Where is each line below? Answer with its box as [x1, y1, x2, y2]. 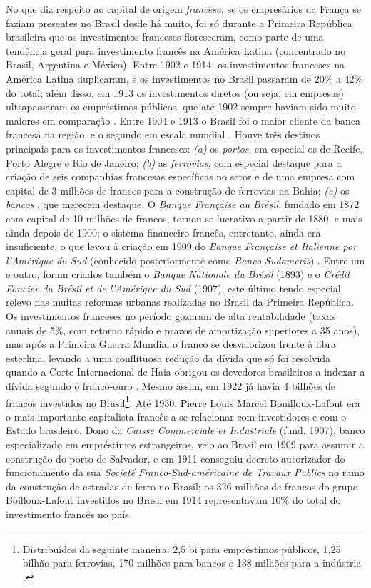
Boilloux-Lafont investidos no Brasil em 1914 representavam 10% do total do [6, 492, 341, 507]
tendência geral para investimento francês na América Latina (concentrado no [6, 43, 346, 58]
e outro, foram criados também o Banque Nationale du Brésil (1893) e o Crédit [6, 267, 350, 282]
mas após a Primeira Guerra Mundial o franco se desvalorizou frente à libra [6, 336, 336, 351]
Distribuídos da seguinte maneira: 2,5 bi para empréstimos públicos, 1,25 [22, 541, 341, 556]
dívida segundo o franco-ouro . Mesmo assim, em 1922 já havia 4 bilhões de [6, 378, 336, 393]
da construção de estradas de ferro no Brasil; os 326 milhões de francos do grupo [6, 478, 358, 493]
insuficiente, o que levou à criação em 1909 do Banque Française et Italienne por [6, 239, 357, 254]
